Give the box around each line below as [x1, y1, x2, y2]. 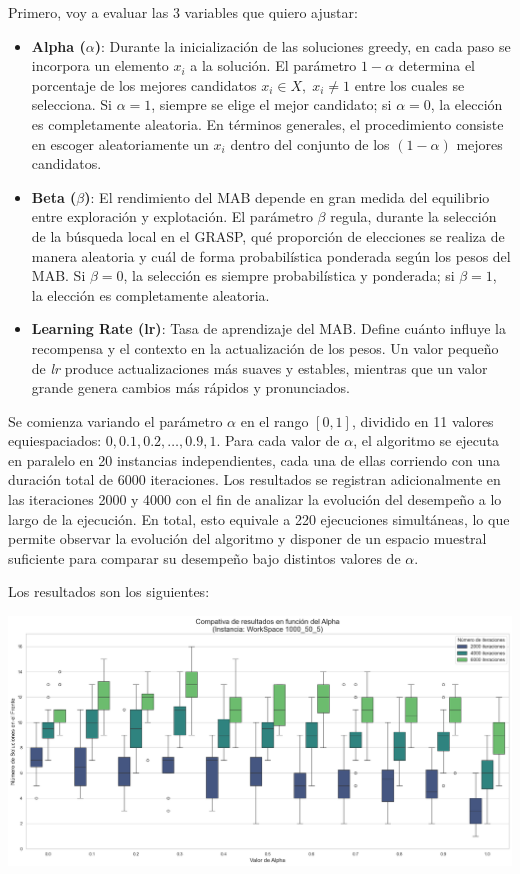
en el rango [240, 410, 309, 431]
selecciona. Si [31, 94, 112, 115]
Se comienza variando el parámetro [8, 410, 223, 431]
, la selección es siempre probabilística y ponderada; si [123, 265, 455, 286]
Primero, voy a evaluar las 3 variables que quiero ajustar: [8, 2, 358, 22]
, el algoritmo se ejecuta [353, 430, 500, 451]
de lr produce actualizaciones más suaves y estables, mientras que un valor [31, 357, 488, 378]
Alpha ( [31, 35, 86, 56]
